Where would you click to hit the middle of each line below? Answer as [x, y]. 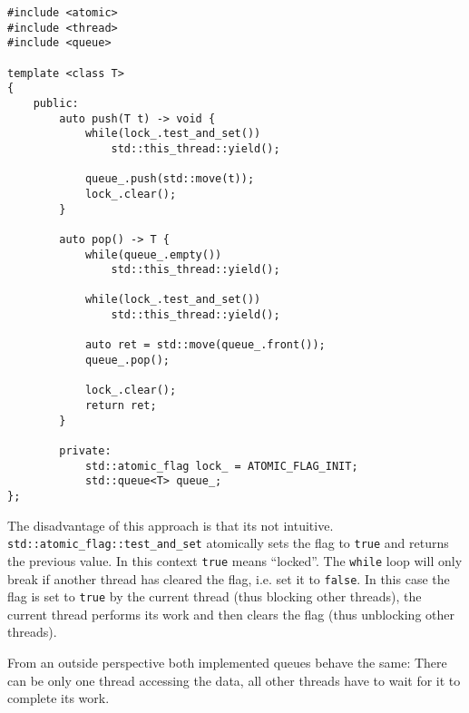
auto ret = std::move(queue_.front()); [205, 345]
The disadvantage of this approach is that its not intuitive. [171, 525]
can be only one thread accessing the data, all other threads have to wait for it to [234, 680]
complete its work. [59, 698]
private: [85, 451]
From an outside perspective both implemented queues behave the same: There [227, 663]
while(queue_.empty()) [153, 254]
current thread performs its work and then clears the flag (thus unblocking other [231, 614]
